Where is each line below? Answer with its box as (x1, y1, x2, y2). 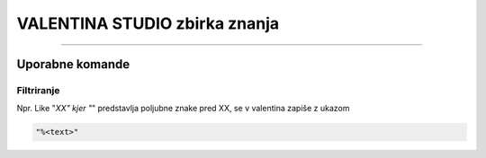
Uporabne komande (16, 57, 130, 72)
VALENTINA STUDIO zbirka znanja (16, 13, 280, 33)
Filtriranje (16, 83, 60, 96)
